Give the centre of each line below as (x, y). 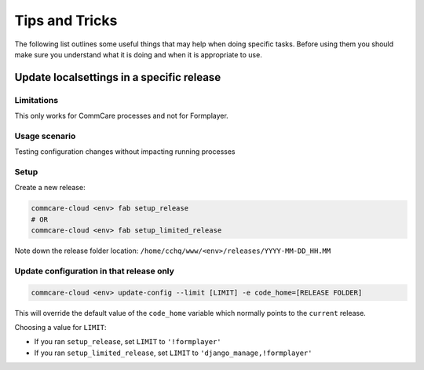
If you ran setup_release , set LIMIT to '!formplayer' (128, 342)
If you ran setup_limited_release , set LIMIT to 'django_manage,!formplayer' (173, 353)
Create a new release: (50, 188)
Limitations (37, 100)
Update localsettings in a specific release (118, 77)
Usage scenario (45, 136)
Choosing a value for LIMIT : (60, 328)
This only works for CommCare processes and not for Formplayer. (122, 116)
